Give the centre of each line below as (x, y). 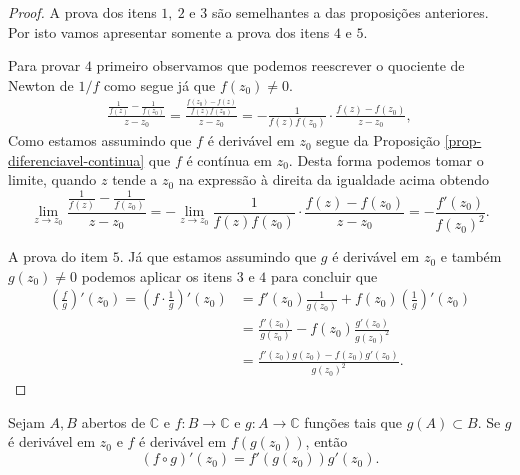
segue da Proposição (378, 140)
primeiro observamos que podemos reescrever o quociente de (280, 65)
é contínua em (229, 159)
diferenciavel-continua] (76, 159)
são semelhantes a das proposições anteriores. (350, 12)
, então (326, 441)
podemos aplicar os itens (157, 275)
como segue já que (159, 84)
